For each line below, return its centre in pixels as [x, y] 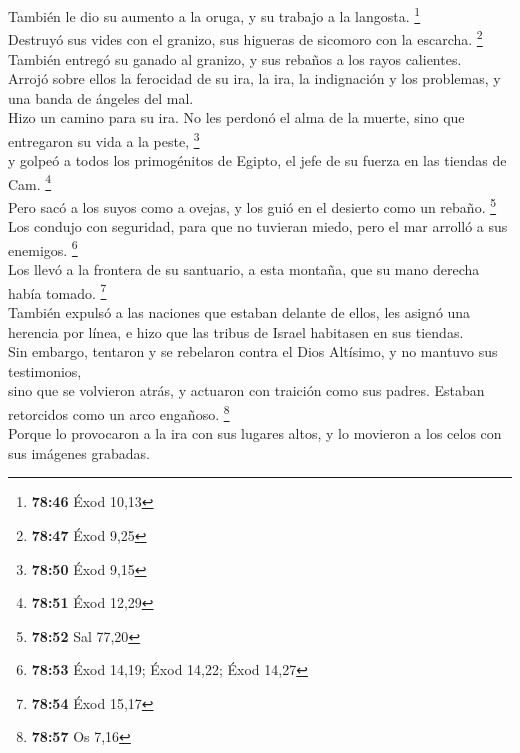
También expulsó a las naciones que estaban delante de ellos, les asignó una [239, 311]
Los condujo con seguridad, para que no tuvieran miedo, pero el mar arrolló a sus [258, 226]
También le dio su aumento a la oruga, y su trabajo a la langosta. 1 [214, 14]
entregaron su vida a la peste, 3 [104, 139]
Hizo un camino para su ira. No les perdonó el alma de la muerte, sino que [236, 117]
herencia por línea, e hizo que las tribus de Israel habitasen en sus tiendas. [236, 331]
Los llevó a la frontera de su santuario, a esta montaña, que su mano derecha [244, 269]
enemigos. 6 [43, 248]
